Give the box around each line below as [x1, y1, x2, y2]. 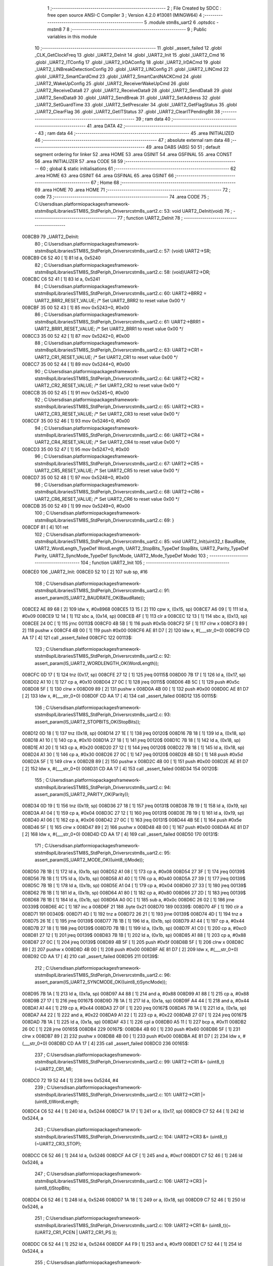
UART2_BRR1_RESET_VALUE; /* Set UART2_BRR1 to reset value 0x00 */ [34, 326, 184, 332]
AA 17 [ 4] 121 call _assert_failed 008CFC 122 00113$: [22, 635, 133, 641]
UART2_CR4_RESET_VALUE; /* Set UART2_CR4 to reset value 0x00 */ [34, 439, 180, 445]
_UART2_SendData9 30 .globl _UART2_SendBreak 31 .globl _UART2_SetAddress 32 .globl [34, 94, 221, 101]
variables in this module [47, 33, 97, 39]
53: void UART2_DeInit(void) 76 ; [164, 208, 233, 214]
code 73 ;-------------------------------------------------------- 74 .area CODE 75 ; [34, 194, 209, 200]
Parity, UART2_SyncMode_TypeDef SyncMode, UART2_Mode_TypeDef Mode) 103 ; [34, 552, 208, 559]
